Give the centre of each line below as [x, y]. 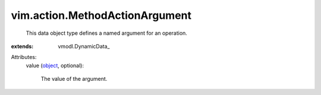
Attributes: [24, 57]
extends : [22, 46]
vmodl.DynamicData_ [84, 46]
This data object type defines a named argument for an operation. [106, 33]
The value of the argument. [74, 79]
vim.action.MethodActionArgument [101, 15]
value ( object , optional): [55, 65]
